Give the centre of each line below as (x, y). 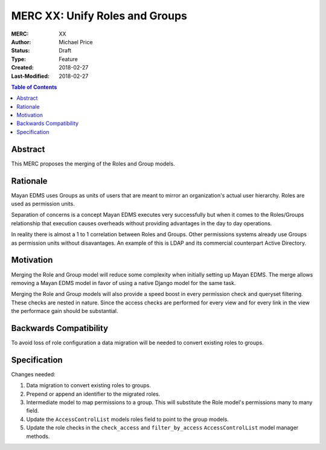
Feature (68, 59)
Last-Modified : (30, 76)
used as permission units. (43, 204)
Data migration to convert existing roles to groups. (88, 385)
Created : (23, 68)
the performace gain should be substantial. (65, 311)
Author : (21, 42)
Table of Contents (34, 87)
